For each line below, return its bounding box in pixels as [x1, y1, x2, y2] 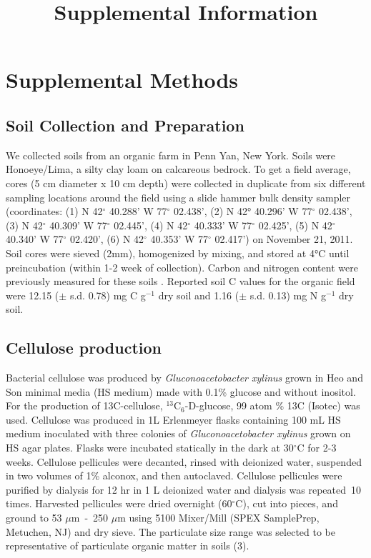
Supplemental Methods [6, 65, 238, 94]
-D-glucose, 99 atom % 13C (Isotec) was [184, 398, 360, 413]
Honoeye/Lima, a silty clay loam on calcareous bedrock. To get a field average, [6, 161, 351, 176]
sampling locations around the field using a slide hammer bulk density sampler [6, 189, 351, 204]
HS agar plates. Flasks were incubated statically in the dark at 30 [6, 440, 294, 455]
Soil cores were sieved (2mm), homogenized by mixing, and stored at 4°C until [6, 245, 350, 260]
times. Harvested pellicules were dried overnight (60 [6, 496, 232, 511]
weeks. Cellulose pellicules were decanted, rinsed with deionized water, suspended [6, 454, 362, 469]
